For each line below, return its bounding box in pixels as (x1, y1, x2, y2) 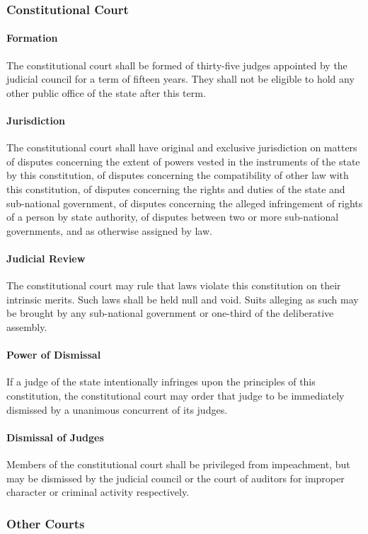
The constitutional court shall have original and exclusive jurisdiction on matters (6, 140, 357, 155)
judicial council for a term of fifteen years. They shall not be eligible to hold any (6, 71, 355, 86)
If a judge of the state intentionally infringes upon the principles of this (6, 374, 316, 389)
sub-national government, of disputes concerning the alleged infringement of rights (6, 195, 363, 210)
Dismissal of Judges (6, 429, 104, 444)
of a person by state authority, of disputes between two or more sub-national (6, 209, 339, 224)
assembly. (6, 319, 47, 334)
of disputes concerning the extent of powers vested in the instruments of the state (6, 153, 360, 168)
